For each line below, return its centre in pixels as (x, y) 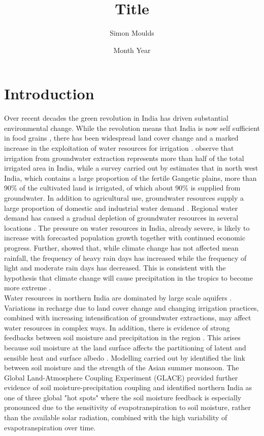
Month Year (132, 50)
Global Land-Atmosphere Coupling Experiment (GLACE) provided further (121, 377)
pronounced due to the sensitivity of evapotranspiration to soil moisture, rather (127, 407)
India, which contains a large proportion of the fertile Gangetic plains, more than (130, 178)
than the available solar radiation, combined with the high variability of (116, 417)
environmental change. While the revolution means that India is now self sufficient (132, 128)
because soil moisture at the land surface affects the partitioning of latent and (125, 347)
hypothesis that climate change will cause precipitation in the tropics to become (128, 277)
